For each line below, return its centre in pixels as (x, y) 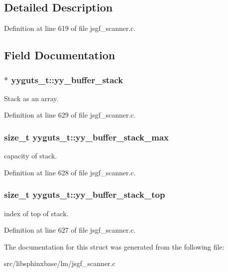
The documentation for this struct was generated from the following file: (114, 246)
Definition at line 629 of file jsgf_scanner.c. (70, 115)
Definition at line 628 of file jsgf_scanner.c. (70, 172)
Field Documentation (60, 55)
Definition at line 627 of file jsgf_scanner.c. (70, 230)
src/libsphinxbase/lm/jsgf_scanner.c (60, 263)
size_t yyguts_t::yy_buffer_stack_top (85, 195)
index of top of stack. (36, 213)
